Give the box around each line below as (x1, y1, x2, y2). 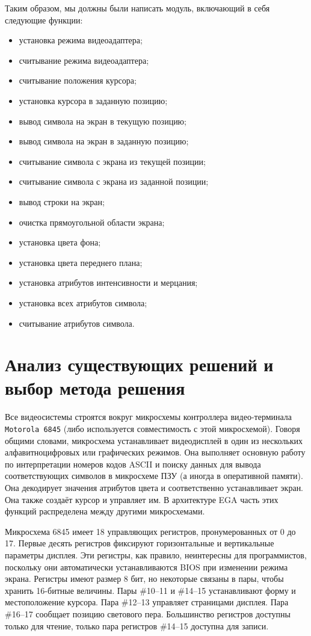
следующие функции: (5, 13, 83, 26)
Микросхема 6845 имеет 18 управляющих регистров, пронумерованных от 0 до (5, 525, 296, 537)
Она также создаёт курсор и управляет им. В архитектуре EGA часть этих (5, 493, 279, 505)
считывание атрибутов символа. (19, 316, 135, 329)
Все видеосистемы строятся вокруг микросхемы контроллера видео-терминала (5, 410, 292, 423)
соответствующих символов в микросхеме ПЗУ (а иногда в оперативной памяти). (5, 469, 303, 482)
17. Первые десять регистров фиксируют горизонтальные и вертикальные (5, 537, 274, 549)
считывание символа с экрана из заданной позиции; (19, 175, 209, 188)
